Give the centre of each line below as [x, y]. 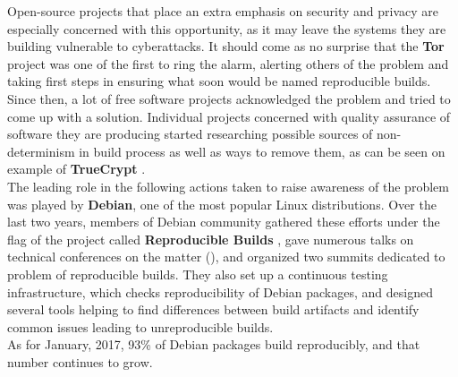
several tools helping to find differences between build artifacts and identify [213, 309]
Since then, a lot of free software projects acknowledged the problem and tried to [229, 98]
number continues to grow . [80, 361]
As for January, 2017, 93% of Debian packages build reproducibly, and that [214, 344]
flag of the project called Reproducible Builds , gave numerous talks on [211, 239]
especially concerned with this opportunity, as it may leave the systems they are [227, 28]
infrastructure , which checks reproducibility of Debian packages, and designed [220, 291]
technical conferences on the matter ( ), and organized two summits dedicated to [226, 257]
